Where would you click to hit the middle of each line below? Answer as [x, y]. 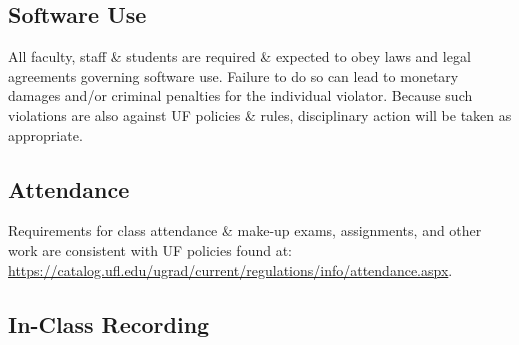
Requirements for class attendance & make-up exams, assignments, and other [245, 230]
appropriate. [45, 134]
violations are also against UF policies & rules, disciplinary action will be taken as [260, 114]
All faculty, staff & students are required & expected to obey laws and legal [239, 56]
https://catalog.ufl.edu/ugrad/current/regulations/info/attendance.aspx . [230, 269]
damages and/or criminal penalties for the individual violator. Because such [240, 95]
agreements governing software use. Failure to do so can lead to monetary [233, 75]
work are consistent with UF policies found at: [150, 249]
